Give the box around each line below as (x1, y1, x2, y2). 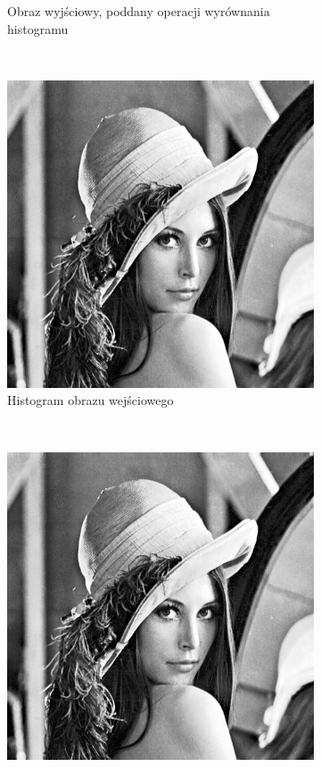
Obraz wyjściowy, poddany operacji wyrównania (7, 2, 270, 20)
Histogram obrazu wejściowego (7, 391, 174, 409)
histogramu (7, 19, 69, 38)
